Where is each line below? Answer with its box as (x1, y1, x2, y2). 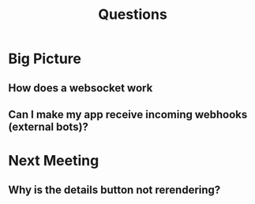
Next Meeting (8, 152, 99, 170)
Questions (98, 6, 167, 24)
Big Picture (8, 50, 81, 68)
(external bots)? (8, 120, 89, 133)
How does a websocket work (8, 81, 153, 95)
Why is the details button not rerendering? (8, 183, 221, 196)
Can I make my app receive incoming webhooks (8, 108, 248, 121)
